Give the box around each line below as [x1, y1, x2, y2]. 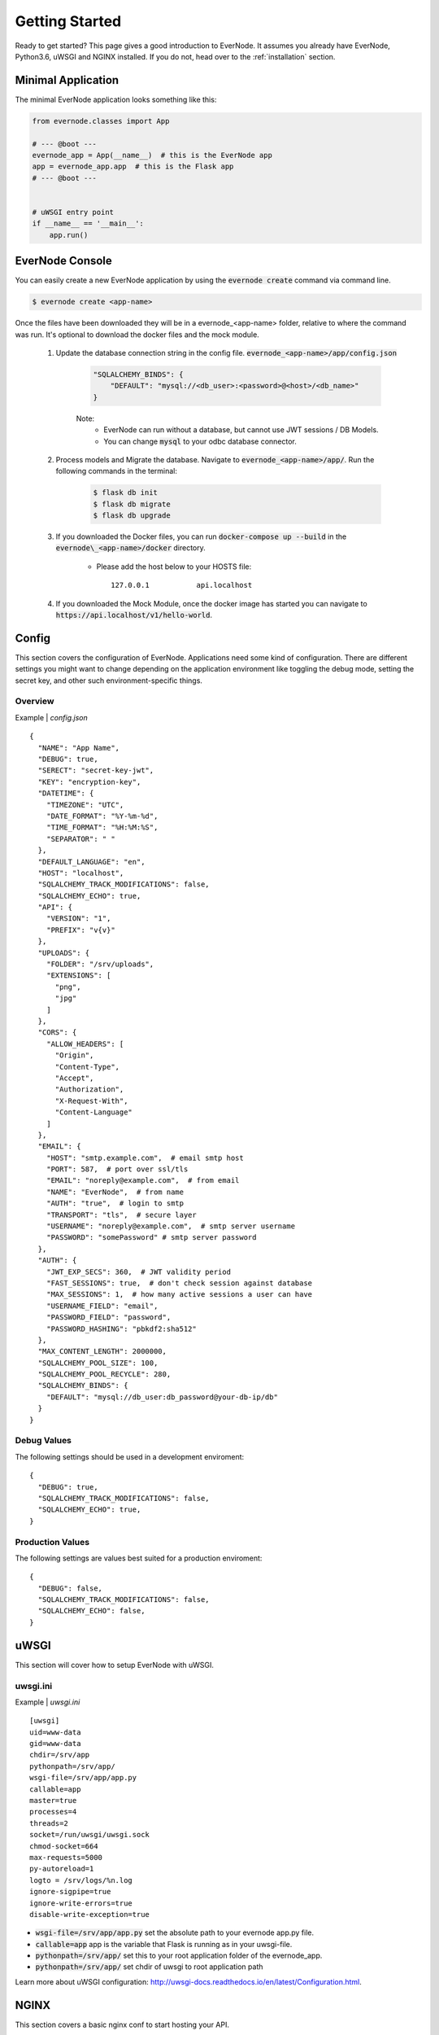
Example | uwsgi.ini [15, 1697, 80, 1707]
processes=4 [29, 1807, 77, 1817]
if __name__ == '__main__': [32, 219, 144, 228]
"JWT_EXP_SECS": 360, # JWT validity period [46, 1267, 232, 1276]
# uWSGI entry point [32, 208, 114, 217]
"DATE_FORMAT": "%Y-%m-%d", [46, 811, 159, 821]
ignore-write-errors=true [29, 1898, 133, 1908]
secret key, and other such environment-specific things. [15, 676, 203, 685]
